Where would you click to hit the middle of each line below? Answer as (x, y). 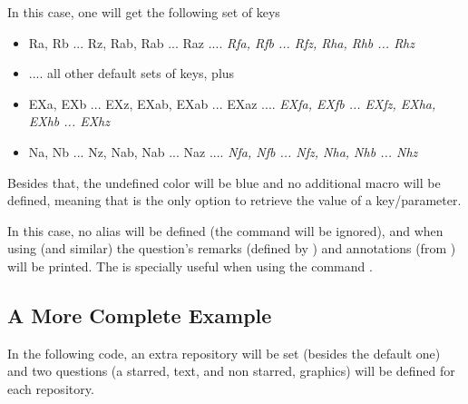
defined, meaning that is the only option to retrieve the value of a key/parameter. (234, 200)
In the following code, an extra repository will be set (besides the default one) (224, 353)
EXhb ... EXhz (69, 121)
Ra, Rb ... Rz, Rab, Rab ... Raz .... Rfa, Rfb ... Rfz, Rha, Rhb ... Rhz (221, 42)
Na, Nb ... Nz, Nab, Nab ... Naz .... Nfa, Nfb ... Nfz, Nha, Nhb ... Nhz (223, 151)
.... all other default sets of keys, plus (132, 73)
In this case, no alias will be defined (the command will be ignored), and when (225, 230)
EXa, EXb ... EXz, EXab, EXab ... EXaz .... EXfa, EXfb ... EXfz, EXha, (232, 103)
